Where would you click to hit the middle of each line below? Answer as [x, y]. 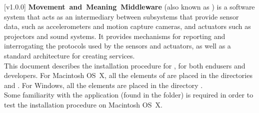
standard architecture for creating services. [69, 55]
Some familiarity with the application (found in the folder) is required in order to [129, 95]
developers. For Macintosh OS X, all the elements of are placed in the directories [128, 75]
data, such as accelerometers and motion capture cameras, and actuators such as [127, 26]
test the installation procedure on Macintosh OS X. [83, 104]
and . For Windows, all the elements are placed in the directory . [103, 85]
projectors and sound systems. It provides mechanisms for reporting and [115, 36]
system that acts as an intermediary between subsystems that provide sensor [121, 16]
